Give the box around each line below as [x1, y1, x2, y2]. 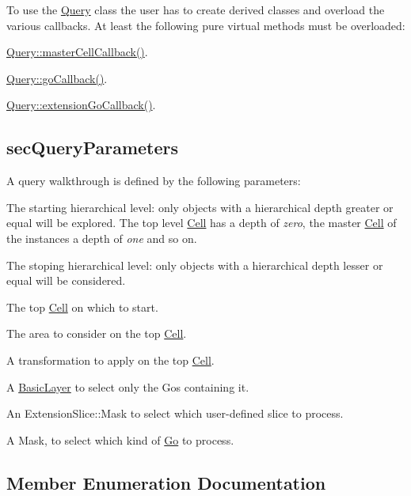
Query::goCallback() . [6, 70, 108, 86]
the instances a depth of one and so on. [6, 229, 197, 246]
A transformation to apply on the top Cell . [6, 351, 215, 368]
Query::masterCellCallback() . [6, 44, 148, 60]
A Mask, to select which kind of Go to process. [6, 431, 234, 448]
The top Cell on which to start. [6, 298, 158, 315]
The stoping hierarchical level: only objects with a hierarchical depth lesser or [6, 256, 383, 273]
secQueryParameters [6, 135, 179, 160]
